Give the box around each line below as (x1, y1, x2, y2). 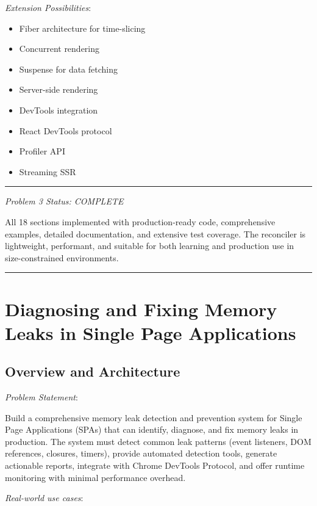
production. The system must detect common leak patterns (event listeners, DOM (5, 435, 312, 447)
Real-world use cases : (5, 491, 84, 504)
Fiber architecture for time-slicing (19, 21, 146, 34)
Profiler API (19, 145, 65, 157)
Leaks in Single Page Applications (5, 320, 296, 345)
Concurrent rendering (19, 42, 100, 55)
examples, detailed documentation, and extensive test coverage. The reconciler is (5, 227, 306, 240)
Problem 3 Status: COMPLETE (5, 195, 124, 208)
